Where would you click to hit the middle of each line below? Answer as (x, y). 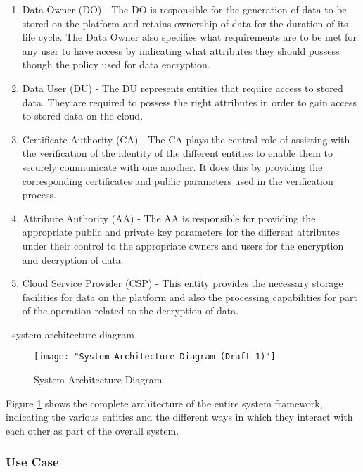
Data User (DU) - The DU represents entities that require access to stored (183, 88)
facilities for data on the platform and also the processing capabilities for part (190, 296)
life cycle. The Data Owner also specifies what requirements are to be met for (189, 37)
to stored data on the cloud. (83, 116)
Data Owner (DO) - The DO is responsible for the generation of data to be (184, 9)
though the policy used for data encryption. (116, 64)
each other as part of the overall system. (93, 430)
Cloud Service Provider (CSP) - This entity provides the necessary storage (183, 283)
